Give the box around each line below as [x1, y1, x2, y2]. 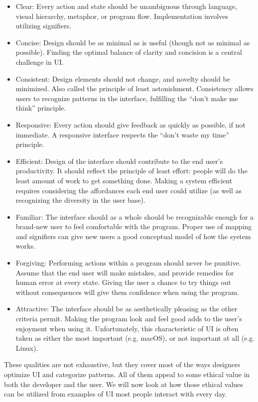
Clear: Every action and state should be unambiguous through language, [15, 1, 238, 11]
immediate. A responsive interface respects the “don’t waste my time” [15, 129, 229, 139]
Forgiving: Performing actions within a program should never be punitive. [15, 258, 241, 268]
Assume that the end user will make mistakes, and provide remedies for [15, 267, 234, 277]
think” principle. [15, 103, 66, 113]
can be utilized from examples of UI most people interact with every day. [4, 389, 227, 399]
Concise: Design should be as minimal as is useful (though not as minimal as [15, 37, 250, 47]
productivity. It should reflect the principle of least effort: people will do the [15, 165, 248, 176]
